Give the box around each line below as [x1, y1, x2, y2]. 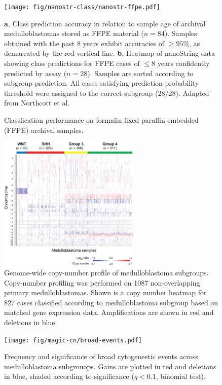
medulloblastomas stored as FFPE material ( [4, 28, 144, 39]
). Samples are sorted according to [87, 67, 194, 78]
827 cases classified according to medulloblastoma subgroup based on [4, 297, 218, 307]
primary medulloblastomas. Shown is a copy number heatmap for [4, 287, 207, 298]
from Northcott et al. [4, 97, 70, 108]
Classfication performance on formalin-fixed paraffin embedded [4, 115, 199, 125]
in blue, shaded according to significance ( [4, 371, 134, 381]
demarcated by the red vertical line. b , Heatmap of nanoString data [4, 48, 215, 58]
